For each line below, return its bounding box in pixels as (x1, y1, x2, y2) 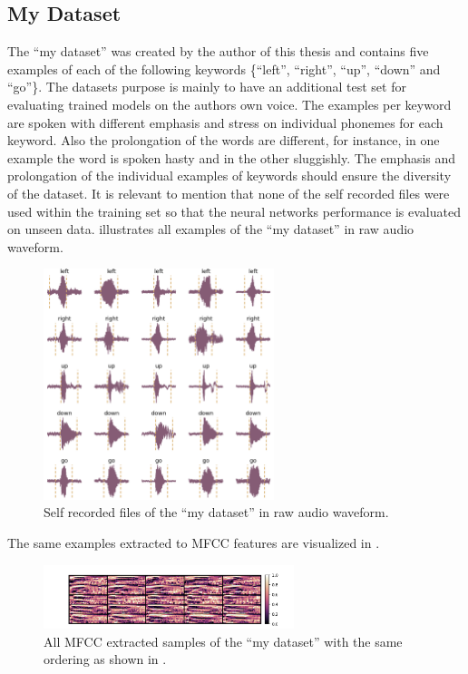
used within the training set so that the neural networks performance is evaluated (7, 201, 461, 220)
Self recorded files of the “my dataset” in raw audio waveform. (44, 503, 389, 522)
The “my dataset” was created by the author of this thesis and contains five (7, 42, 429, 61)
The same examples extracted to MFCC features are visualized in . (7, 532, 380, 552)
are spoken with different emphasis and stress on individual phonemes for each (7, 112, 444, 132)
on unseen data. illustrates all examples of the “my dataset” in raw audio (7, 220, 414, 239)
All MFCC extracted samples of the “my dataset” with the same (44, 631, 403, 650)
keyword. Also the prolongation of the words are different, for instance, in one (7, 131, 440, 150)
